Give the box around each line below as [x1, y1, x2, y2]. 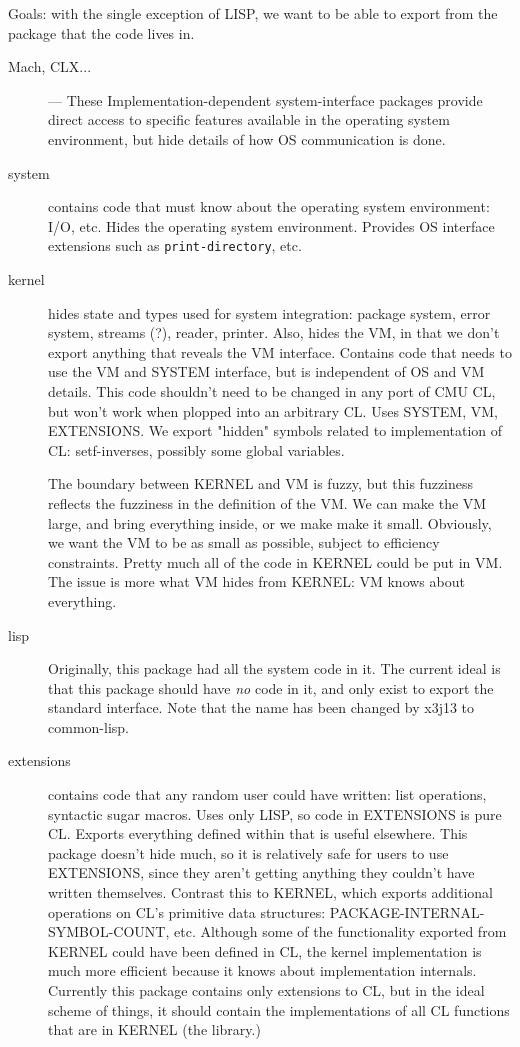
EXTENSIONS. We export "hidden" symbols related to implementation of [48, 420, 503, 441]
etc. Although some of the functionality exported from [173, 921, 507, 942]
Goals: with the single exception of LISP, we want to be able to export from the [8, 3, 498, 23]
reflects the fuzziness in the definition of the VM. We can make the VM [48, 492, 487, 513]
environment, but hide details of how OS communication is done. [48, 128, 446, 149]
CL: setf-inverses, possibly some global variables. [48, 439, 345, 460]
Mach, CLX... [8, 56, 92, 77]
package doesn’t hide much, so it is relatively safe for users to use [48, 842, 449, 863]
